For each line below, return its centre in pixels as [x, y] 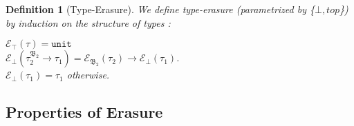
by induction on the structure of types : [88, 22]
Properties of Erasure [84, 112]
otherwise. [88, 75]
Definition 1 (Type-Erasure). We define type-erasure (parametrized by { [160, 9]
